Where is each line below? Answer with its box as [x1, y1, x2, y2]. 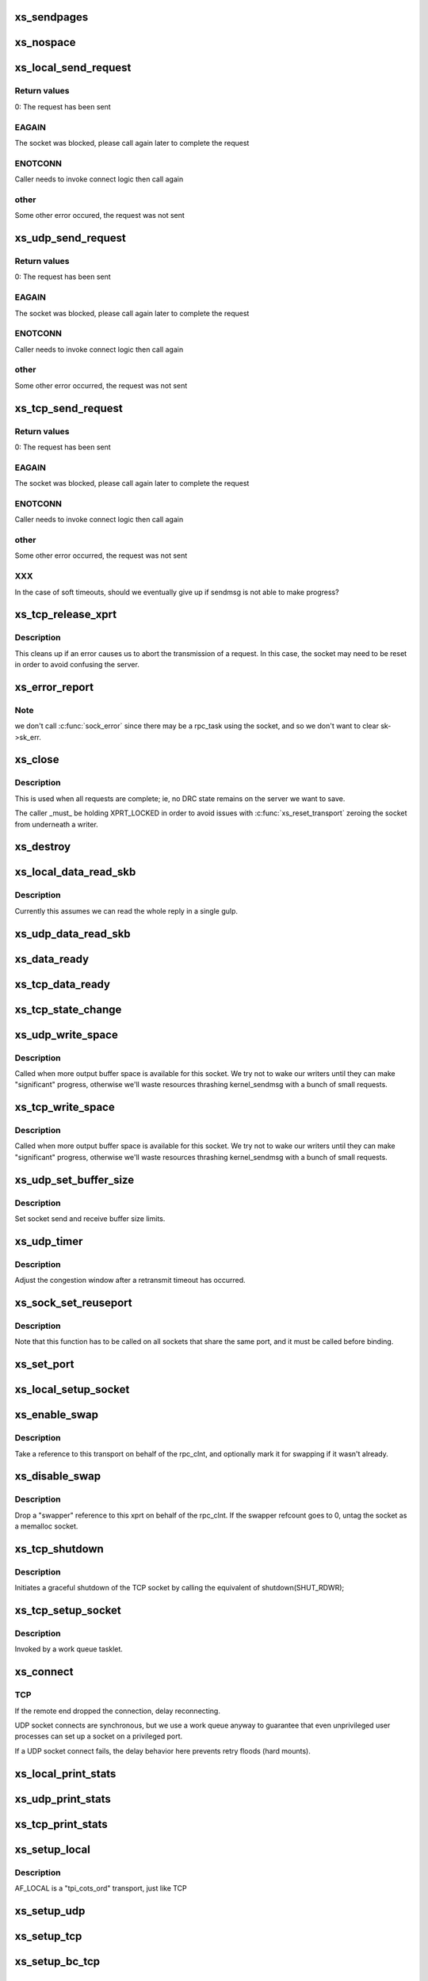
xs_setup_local [14, 1842, 90, 1856]
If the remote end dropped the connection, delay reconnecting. [14, 1706, 221, 1716]
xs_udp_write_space [14, 1028, 118, 1041]
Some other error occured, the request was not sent [14, 211, 185, 220]
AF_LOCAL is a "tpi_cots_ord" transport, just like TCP [14, 1883, 188, 1893]
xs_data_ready [14, 952, 90, 966]
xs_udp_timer [14, 1235, 83, 1248]
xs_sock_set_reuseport [14, 1296, 132, 1309]
